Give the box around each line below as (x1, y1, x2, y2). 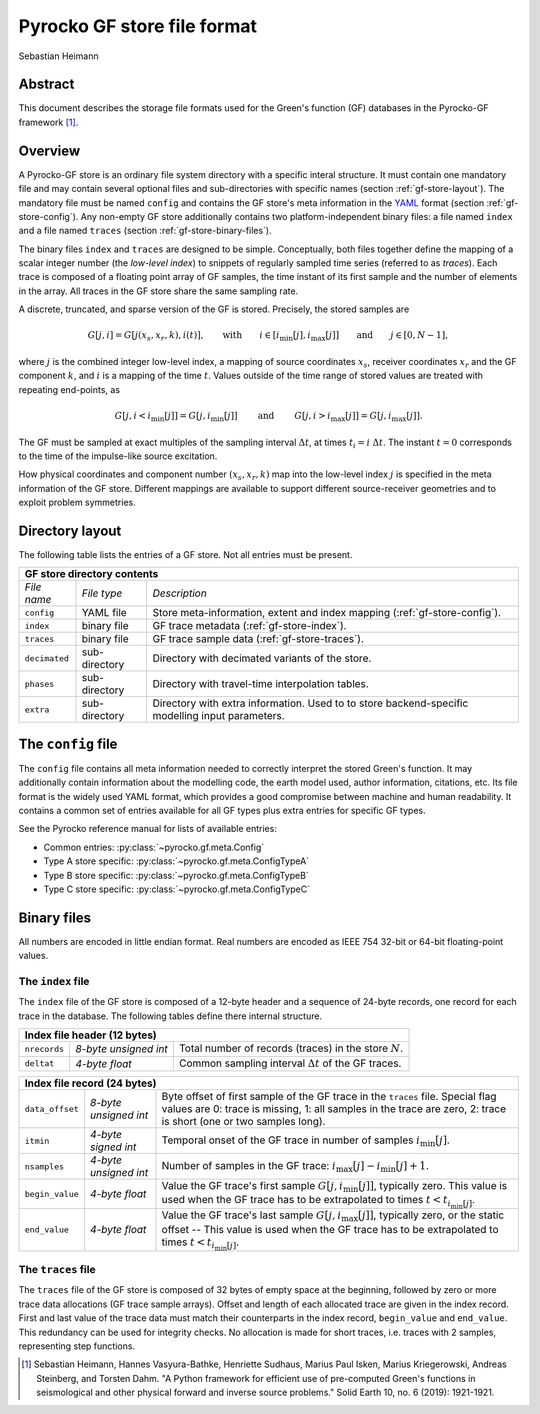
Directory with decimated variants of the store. (152, 651, 372, 665)
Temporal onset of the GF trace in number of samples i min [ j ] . (161, 1133, 450, 1149)
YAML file (81, 606, 127, 620)
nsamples (24, 1161, 65, 1172)
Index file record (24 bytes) (24, 1076, 157, 1090)
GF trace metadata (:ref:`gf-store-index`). (152, 619, 347, 633)
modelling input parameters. (152, 709, 285, 723)
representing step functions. (18, 1340, 135, 1352)
